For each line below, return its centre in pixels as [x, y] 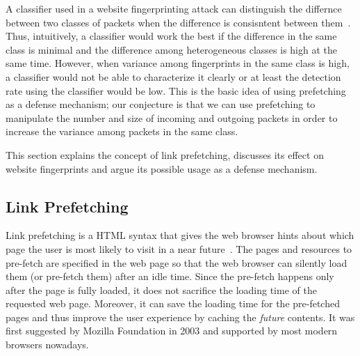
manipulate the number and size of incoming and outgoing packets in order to [172, 117]
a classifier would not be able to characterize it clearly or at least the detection [173, 76]
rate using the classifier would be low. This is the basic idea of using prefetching [176, 90]
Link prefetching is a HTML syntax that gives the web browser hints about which [180, 235]
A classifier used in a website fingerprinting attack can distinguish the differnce [174, 8]
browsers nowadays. [47, 345]
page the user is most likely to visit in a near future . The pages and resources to [179, 248]
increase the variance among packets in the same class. [122, 131]
